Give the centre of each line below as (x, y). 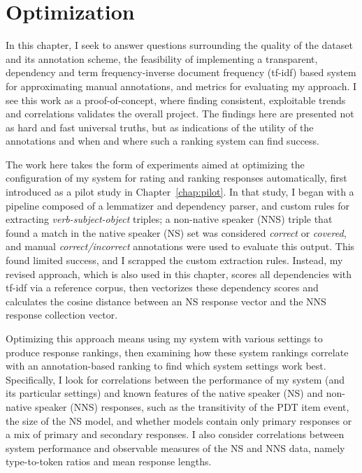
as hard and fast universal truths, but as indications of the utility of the (160, 127)
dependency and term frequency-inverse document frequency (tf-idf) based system (181, 72)
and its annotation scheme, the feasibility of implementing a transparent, (162, 58)
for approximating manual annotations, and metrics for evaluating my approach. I (181, 86)
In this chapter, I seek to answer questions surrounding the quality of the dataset (179, 45)
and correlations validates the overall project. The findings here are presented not (180, 114)
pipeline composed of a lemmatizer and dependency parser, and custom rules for (178, 205)
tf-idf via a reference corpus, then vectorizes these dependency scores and (162, 288)
